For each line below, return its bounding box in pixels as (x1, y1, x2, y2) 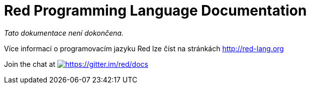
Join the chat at (4, 59, 56, 68)
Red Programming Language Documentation (4, 2, 307, 19)
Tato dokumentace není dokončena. (4, 28, 124, 37)
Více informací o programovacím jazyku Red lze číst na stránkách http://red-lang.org (4, 44, 284, 53)
